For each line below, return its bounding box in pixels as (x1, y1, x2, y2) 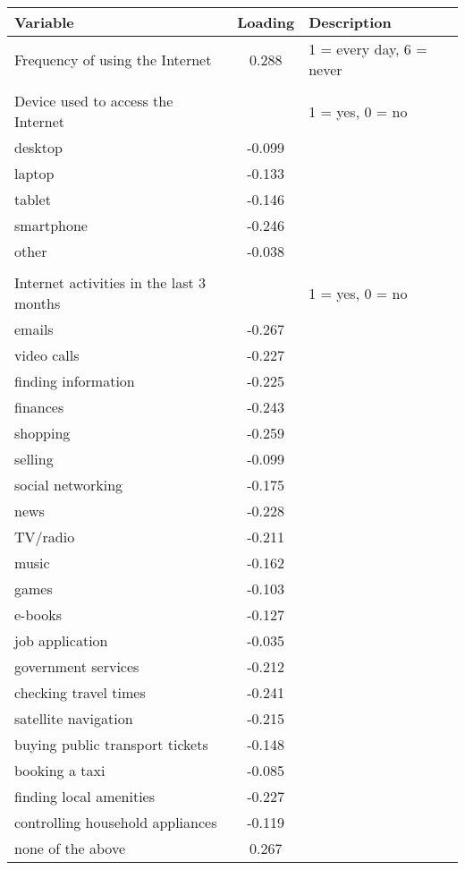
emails (14, 319, 54, 339)
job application (14, 630, 108, 651)
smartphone (14, 215, 88, 235)
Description (309, 12, 392, 32)
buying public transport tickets (14, 734, 208, 755)
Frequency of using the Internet (14, 48, 212, 70)
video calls (14, 345, 80, 365)
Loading (237, 12, 295, 32)
